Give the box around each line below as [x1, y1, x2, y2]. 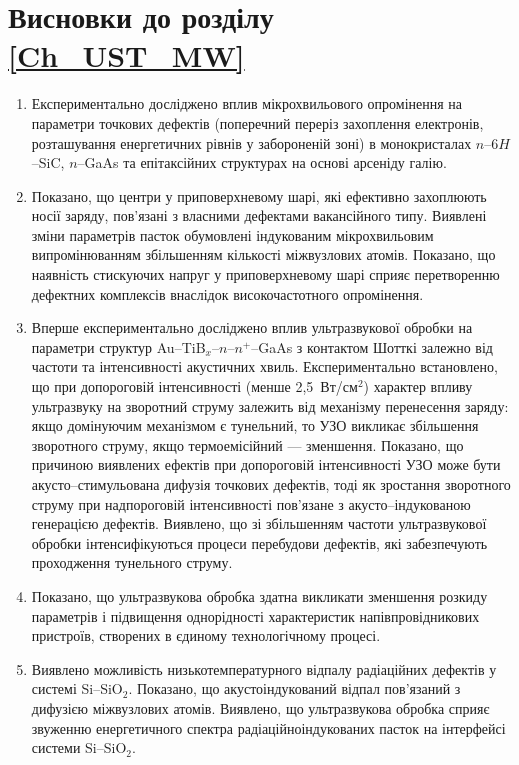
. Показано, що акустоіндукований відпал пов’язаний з [128, 678, 461, 699]
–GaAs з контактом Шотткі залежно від [251, 336, 493, 357]
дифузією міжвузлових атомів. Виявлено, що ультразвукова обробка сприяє [31, 697, 490, 718]
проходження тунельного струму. [31, 552, 233, 573]
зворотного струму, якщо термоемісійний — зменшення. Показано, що [31, 434, 464, 455]
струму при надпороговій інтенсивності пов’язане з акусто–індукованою [31, 493, 471, 514]
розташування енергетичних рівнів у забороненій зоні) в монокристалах [31, 132, 472, 153]
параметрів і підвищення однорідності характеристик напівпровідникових [31, 605, 480, 626]
